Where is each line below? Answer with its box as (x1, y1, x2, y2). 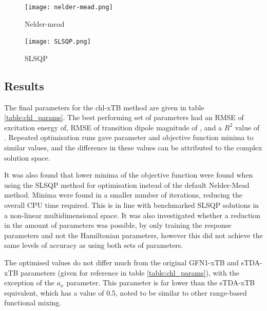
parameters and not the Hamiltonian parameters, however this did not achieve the (4, 229, 263, 240)
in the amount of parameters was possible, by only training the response (4, 220, 232, 230)
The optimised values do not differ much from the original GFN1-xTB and (4, 257, 239, 268)
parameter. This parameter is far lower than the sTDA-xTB (66, 277, 255, 288)
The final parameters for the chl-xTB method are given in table (4, 102, 204, 112)
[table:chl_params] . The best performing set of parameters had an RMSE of (4, 112, 244, 123)
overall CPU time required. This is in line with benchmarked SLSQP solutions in (4, 200, 259, 210)
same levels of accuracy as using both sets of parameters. (4, 240, 183, 250)
